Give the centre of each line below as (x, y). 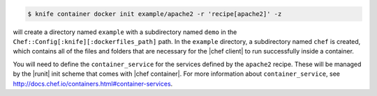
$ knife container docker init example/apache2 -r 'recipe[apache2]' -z (155, 14)
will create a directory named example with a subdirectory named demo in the (125, 32)
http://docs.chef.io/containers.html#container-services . (93, 83)
